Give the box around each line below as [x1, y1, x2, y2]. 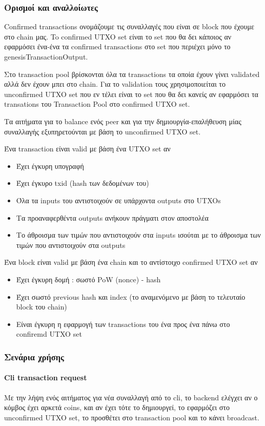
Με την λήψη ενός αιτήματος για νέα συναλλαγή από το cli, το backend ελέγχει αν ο [4, 392, 258, 402]
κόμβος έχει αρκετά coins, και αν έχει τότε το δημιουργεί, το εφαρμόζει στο [4, 402, 230, 413]
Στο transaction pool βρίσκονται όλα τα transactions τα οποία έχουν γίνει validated [4, 68, 260, 79]
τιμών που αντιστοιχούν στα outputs [16, 239, 126, 250]
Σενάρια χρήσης [4, 350, 64, 363]
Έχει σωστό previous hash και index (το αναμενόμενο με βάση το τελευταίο [16, 291, 246, 302]
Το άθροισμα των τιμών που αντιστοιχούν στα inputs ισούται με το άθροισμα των [16, 229, 261, 240]
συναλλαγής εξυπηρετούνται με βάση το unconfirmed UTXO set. [4, 126, 201, 137]
